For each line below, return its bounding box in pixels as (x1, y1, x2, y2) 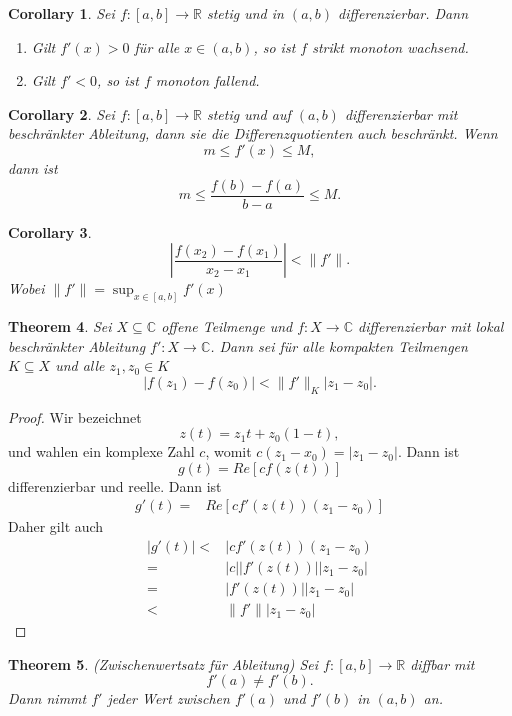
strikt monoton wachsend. (312, 36, 469, 57)
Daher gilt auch (8, 516, 104, 537)
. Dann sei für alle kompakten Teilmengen (210, 335, 468, 356)
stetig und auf (206, 103, 291, 124)
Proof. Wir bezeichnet (8, 406, 142, 427)
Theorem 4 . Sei (8, 316, 112, 337)
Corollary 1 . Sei (8, 3, 115, 23)
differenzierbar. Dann (338, 3, 468, 23)
